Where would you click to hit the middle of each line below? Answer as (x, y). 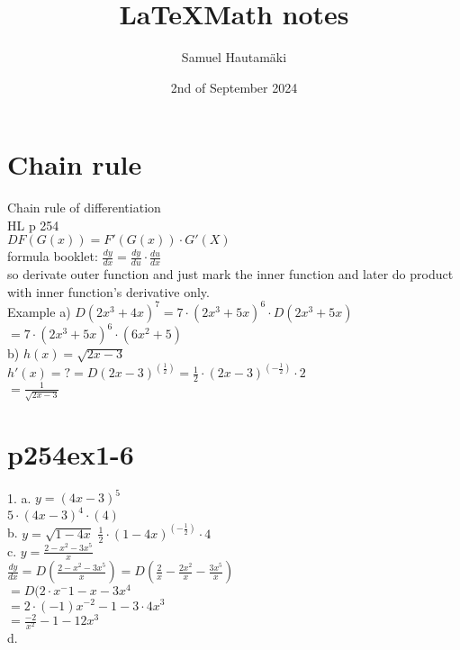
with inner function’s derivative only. (108, 291)
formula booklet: (53, 256)
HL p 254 (33, 225)
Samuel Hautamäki (234, 57)
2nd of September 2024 (234, 87)
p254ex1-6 (71, 453)
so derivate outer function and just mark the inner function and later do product (230, 274)
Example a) (39, 311)
